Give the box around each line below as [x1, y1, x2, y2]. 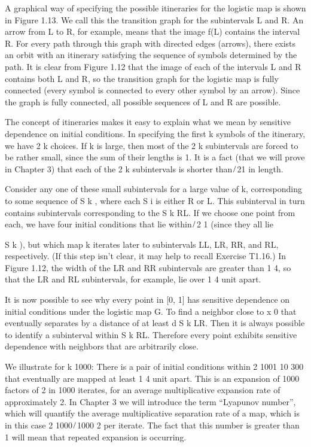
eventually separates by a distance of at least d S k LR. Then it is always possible [5, 317, 305, 329]
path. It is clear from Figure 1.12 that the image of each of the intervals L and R [5, 60, 301, 72]
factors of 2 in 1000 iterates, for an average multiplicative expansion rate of [5, 384, 280, 396]
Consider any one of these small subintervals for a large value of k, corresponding [5, 183, 302, 195]
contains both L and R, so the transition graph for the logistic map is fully [5, 72, 279, 84]
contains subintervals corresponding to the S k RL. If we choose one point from [5, 206, 295, 218]
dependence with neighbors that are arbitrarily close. [5, 340, 199, 352]
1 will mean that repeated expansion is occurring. [5, 430, 187, 443]
